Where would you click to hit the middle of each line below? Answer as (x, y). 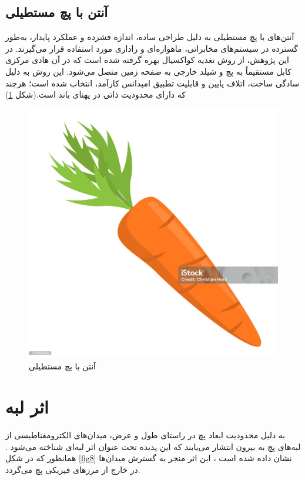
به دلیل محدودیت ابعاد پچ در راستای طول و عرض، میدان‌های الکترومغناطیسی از (145, 435)
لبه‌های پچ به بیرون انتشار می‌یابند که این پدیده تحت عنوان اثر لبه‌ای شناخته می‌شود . (153, 446)
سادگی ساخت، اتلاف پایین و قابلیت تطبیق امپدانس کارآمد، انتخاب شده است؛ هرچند (152, 83)
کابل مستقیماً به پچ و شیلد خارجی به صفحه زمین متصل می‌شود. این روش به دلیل (148, 71)
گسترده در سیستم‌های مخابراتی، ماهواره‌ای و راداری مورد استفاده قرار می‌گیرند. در (152, 48)
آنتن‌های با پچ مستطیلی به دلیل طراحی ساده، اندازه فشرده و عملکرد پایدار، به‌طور (150, 37)
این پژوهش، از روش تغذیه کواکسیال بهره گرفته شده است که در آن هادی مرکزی (147, 60)
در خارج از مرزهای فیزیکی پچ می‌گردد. (73, 469)
